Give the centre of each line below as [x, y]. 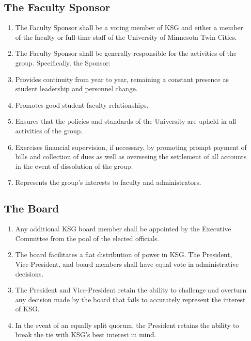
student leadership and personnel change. [76, 89]
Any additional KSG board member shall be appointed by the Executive [123, 229]
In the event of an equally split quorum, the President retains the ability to [127, 325]
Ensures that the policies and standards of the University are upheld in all [126, 121]
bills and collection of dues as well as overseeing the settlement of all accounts [131, 156]
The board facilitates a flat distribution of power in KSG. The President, [124, 254]
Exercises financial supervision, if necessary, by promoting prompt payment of [131, 147]
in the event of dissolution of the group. [74, 166]
